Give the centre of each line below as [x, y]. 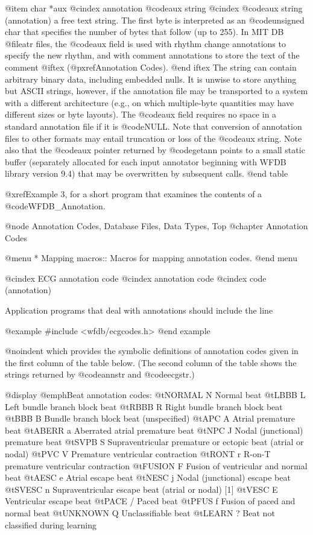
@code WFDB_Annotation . [55, 205]
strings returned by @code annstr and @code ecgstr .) [100, 374]
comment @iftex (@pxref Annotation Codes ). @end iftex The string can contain [151, 67]
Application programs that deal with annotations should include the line [139, 310]
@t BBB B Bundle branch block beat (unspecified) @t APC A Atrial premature [150, 418]
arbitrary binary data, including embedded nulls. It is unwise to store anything [151, 79]
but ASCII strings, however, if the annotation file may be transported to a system [156, 91]
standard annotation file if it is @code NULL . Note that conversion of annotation [153, 126]
